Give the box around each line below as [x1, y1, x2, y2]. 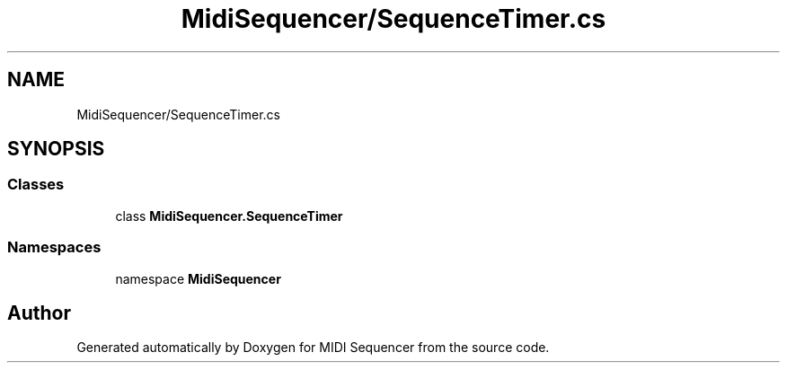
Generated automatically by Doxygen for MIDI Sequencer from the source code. [76, 339, 550, 356]
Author [7, 301, 71, 324]
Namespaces [7, 238, 102, 257]
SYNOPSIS [7, 137, 105, 161]
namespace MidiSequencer [115, 270, 281, 286]
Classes [7, 175, 65, 194]
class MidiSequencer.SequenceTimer [115, 207, 343, 224]
